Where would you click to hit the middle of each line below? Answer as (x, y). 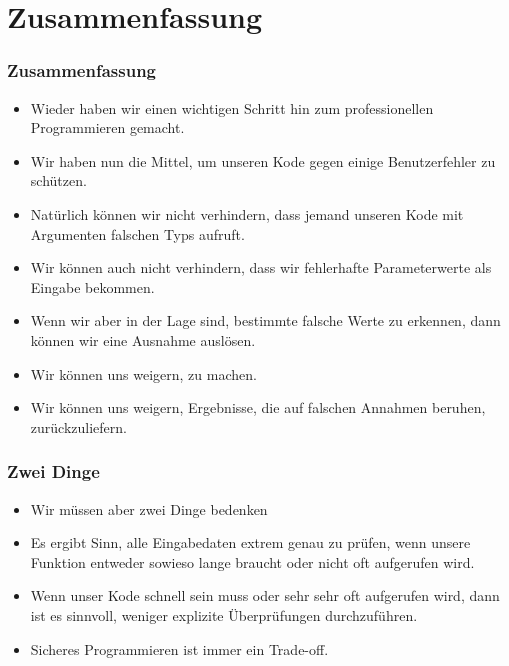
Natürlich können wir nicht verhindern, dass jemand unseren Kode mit (247, 213)
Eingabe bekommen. (92, 286)
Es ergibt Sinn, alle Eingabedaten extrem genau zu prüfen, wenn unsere (250, 542)
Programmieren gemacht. (107, 127)
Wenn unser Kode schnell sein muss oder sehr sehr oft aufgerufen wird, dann (265, 595)
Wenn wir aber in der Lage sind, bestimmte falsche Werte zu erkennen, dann (265, 320)
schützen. (58, 180)
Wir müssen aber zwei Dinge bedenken (149, 508)
